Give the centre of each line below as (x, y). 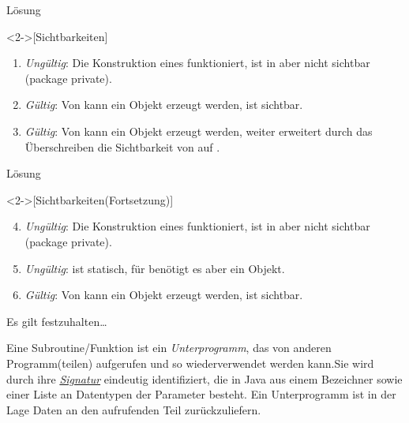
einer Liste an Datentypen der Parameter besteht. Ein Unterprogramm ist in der (201, 394)
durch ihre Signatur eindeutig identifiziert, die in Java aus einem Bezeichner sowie (204, 378)
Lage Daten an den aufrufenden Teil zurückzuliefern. (134, 409)
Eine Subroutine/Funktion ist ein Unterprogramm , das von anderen (169, 348)
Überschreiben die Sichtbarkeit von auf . (122, 146)
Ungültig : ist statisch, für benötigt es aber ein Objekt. (155, 268)
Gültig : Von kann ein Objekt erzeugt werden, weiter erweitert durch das (199, 131)
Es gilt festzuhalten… (57, 321)
